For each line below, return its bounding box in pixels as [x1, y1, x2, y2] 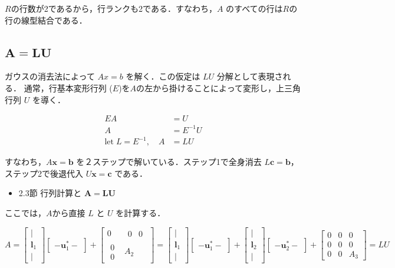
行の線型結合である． [5, 14, 87, 26]
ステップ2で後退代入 [5, 167, 83, 179]
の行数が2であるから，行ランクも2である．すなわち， [11, 2, 217, 14]
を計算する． [116, 207, 166, 219]
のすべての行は [226, 2, 283, 14]
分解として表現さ [216, 70, 283, 82]
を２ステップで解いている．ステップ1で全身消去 [76, 155, 262, 168]
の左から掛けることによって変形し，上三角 [136, 81, 301, 94]
